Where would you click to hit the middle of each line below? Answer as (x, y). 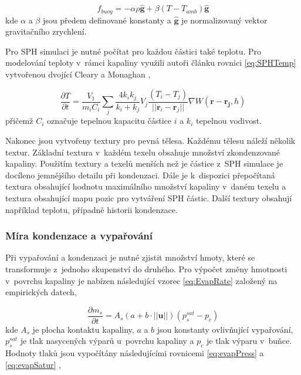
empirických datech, (41, 292)
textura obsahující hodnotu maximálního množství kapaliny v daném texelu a (146, 186)
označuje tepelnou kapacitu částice (109, 121)
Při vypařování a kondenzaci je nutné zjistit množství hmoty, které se (130, 257)
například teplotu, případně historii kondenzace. (92, 209)
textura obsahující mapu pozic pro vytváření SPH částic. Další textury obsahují (149, 197)
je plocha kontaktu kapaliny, (83, 329)
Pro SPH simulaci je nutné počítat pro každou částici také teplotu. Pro (133, 51)
